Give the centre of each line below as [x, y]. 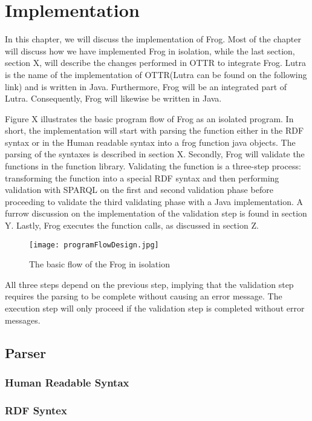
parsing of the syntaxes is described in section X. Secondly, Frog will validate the [155, 154]
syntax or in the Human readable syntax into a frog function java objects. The [150, 142]
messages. [23, 320]
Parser [26, 352]
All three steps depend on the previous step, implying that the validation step [149, 284]
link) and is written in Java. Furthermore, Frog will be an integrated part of [146, 86]
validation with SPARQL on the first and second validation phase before [139, 190]
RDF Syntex [36, 410]
